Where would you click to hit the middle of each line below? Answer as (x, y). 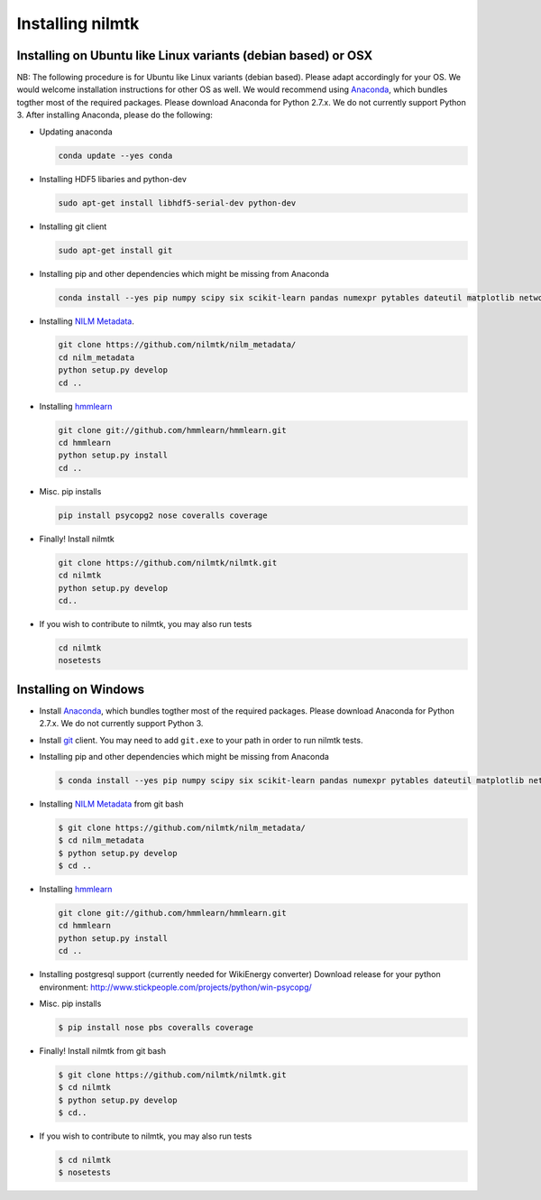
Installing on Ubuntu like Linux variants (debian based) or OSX (195, 55)
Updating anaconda (76, 132)
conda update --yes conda (115, 155)
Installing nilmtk (78, 23)
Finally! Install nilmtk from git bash (103, 1050)
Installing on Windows (81, 689)
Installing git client (73, 226)
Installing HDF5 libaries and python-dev (113, 179)
